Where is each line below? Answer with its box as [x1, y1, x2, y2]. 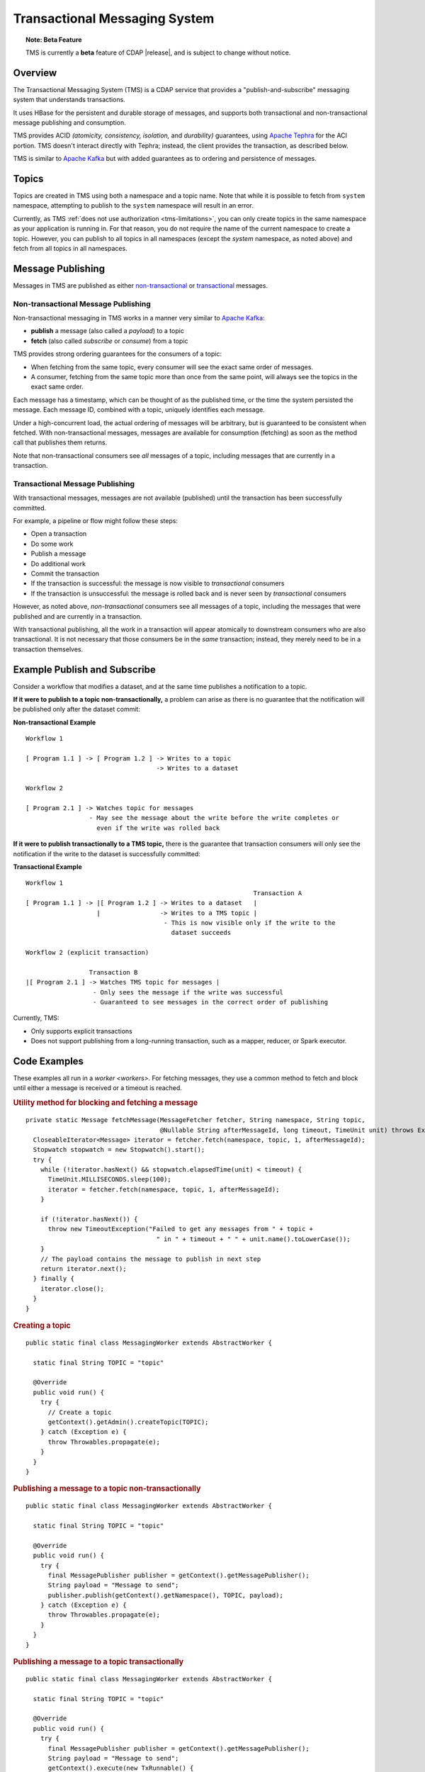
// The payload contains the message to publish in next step [40, 1255, 261, 1263]
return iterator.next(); [40, 1265, 127, 1272]
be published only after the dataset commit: [13, 705, 141, 714]
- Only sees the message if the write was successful [92, 988, 283, 996]
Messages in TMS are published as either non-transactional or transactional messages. [13, 281, 268, 290]
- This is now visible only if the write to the [163, 919, 336, 926]
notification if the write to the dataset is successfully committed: [13, 849, 201, 858]
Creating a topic [13, 1320, 71, 1330]
